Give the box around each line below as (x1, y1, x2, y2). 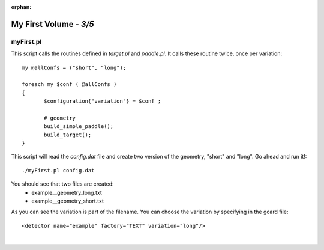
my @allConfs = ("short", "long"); (22, 64, 127, 71)
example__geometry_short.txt (31, 197, 104, 204)
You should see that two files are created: (11, 180, 114, 187)
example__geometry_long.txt (31, 189, 102, 196)
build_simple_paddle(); (44, 123, 114, 130)
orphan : (11, 4, 32, 10)
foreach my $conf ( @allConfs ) (22, 81, 117, 88)
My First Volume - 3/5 (11, 19, 94, 29)
